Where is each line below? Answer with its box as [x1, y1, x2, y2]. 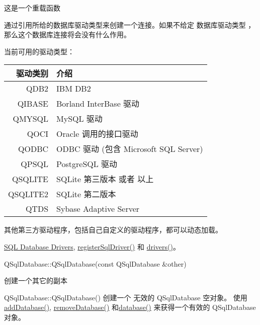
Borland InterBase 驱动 [56, 98, 140, 110]
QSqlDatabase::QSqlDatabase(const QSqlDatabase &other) [4, 258, 187, 269]
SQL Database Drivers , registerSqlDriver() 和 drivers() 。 [4, 241, 180, 252]
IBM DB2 [56, 83, 91, 95]
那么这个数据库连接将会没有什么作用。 [4, 29, 131, 40]
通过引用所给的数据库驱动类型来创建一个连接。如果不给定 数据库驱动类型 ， [4, 19, 255, 30]
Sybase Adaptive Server [56, 203, 140, 215]
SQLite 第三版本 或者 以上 [56, 173, 154, 185]
